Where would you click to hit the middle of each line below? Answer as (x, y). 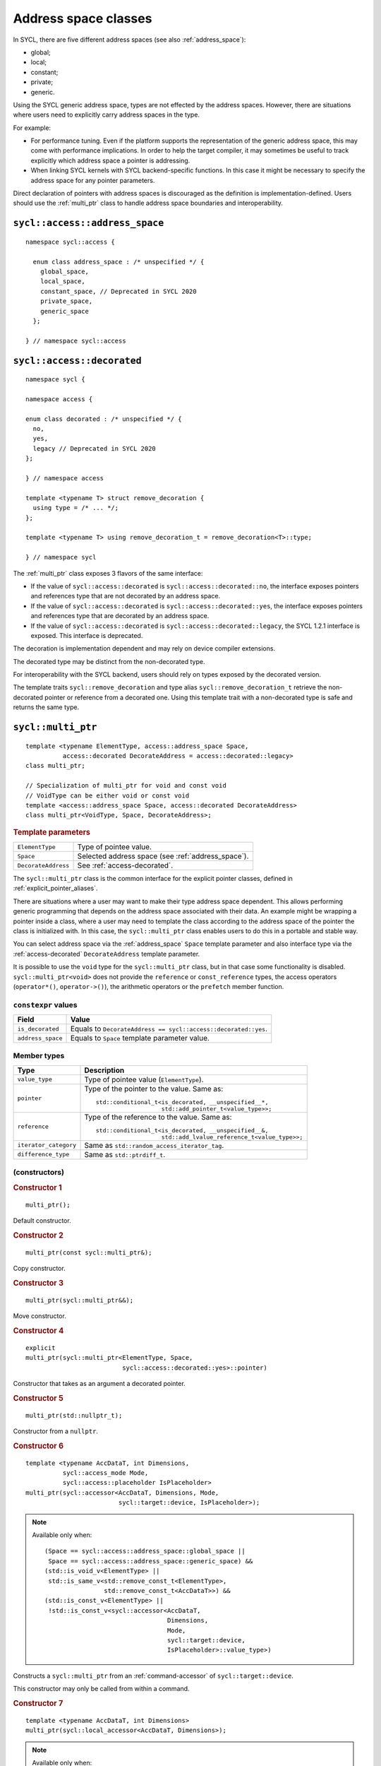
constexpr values (45, 1005)
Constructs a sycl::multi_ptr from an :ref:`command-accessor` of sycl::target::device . (153, 1676)
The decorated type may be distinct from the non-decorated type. (109, 661)
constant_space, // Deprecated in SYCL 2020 (118, 291)
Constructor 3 (38, 1283)
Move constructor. (40, 1316)
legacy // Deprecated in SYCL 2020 (95, 448)
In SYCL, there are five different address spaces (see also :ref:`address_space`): (129, 40)
